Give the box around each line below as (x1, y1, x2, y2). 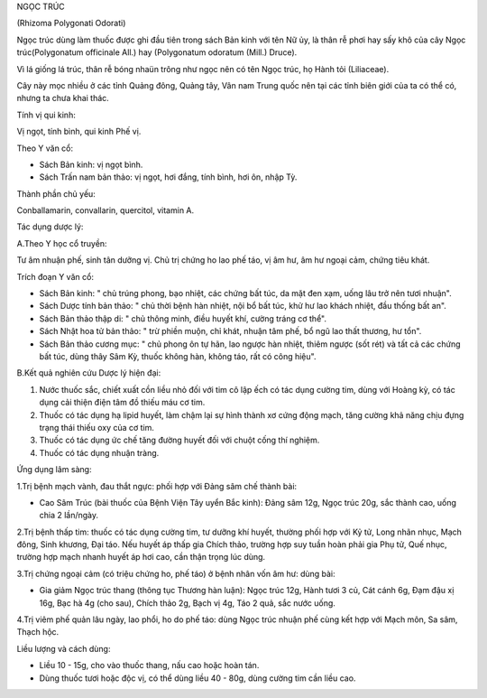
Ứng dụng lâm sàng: (16, 464, 92, 475)
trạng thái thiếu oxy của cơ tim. (39, 422, 155, 433)
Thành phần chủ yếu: (16, 188, 96, 199)
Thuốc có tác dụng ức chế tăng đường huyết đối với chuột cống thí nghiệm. (39, 434, 320, 446)
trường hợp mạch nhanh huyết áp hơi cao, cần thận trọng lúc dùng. (16, 552, 266, 563)
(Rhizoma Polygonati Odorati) (16, 18, 126, 29)
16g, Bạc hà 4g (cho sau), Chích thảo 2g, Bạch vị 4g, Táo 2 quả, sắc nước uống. (39, 597, 335, 609)
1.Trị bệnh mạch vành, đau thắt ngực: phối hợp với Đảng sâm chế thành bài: (16, 480, 298, 491)
